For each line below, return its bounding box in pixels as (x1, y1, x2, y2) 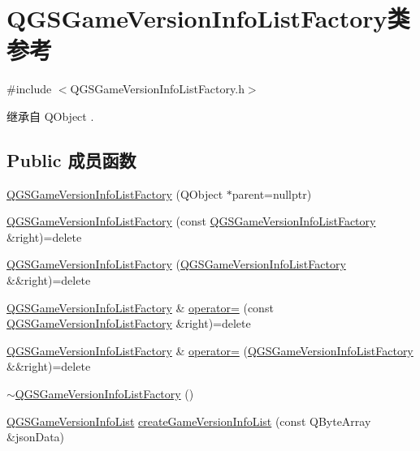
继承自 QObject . (6, 107, 94, 124)
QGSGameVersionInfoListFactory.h (70, 80, 245, 97)
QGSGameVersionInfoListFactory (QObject (6, 185, 223, 202)
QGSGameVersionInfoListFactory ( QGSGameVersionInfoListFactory (6, 256, 346, 273)
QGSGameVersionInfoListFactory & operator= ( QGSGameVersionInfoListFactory (6, 341, 414, 359)
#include (6, 80, 52, 97)
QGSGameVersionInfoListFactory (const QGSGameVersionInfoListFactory (6, 213, 376, 230)
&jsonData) (6, 428, 65, 445)
